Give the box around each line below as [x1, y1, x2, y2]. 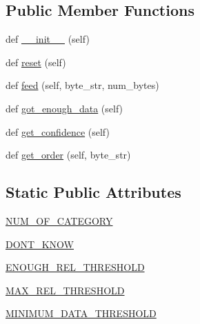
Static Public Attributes [6, 181, 181, 203]
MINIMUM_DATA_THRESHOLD [6, 306, 157, 321]
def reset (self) [6, 54, 66, 69]
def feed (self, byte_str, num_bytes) [6, 78, 159, 92]
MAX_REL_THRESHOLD [6, 283, 125, 297]
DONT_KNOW [6, 236, 74, 251]
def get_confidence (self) [6, 124, 110, 139]
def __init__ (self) [6, 32, 90, 46]
